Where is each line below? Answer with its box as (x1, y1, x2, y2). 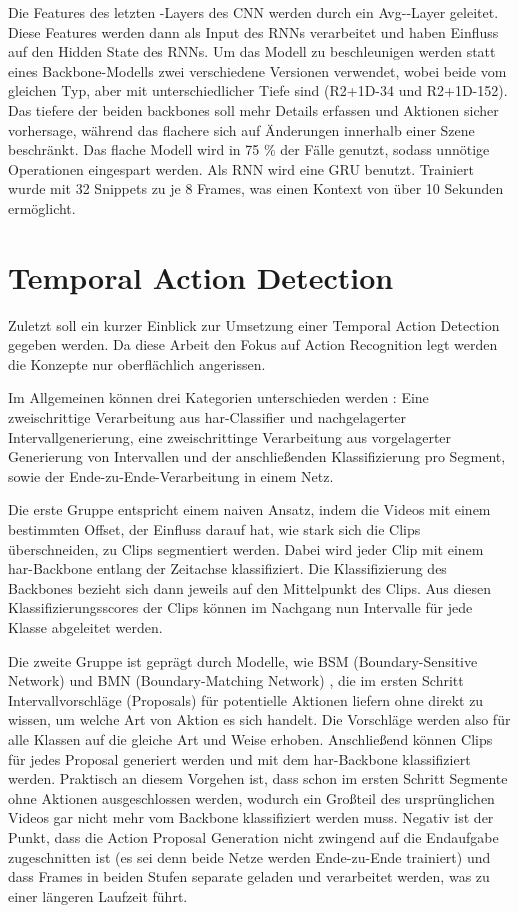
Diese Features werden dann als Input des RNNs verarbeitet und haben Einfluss (8, 21, 499, 42)
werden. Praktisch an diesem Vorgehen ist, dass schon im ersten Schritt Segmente (8, 768, 508, 789)
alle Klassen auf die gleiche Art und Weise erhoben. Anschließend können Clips (8, 728, 493, 749)
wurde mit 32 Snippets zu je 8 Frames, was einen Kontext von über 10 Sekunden (8, 178, 504, 199)
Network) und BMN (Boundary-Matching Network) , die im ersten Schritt (8, 670, 464, 691)
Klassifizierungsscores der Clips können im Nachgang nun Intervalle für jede (8, 597, 473, 618)
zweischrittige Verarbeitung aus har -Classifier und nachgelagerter (8, 407, 407, 428)
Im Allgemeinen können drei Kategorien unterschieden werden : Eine (8, 387, 429, 408)
